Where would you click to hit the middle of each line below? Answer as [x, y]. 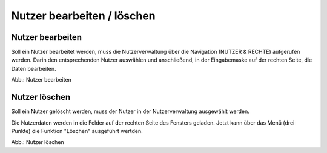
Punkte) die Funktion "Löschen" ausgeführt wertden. [77, 131]
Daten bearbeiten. [34, 68]
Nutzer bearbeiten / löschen [83, 16]
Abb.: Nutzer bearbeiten [41, 80]
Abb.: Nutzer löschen [38, 142]
